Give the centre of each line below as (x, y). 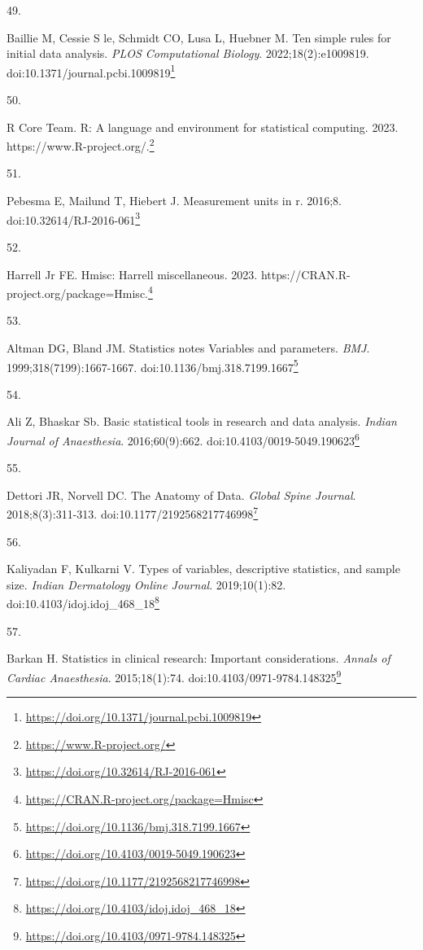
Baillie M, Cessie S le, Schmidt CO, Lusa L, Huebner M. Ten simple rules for (199, 37)
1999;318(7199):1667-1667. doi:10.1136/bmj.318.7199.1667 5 (153, 366)
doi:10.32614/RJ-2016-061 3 (74, 218)
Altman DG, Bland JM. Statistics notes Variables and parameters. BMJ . (188, 347)
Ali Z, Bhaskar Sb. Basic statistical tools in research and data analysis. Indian (202, 421)
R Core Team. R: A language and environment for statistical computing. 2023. (203, 127)
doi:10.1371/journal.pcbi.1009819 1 (91, 71)
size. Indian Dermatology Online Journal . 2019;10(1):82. (146, 584)
